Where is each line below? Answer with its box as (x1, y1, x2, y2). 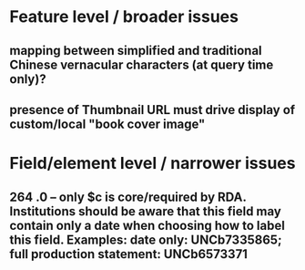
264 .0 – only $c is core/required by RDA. (9, 189, 247, 204)
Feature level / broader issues (9, 6, 239, 27)
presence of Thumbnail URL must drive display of (9, 102, 296, 118)
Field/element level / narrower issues (9, 153, 296, 174)
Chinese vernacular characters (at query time (9, 57, 274, 72)
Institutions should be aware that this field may (9, 203, 282, 219)
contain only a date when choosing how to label (9, 217, 285, 234)
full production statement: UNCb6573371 (9, 246, 249, 262)
